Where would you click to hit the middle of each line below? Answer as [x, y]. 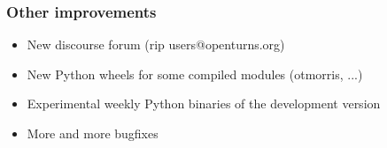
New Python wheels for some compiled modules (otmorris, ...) [195, 74]
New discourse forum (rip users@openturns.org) [156, 44]
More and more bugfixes [93, 133]
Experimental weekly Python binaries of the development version [204, 104]
